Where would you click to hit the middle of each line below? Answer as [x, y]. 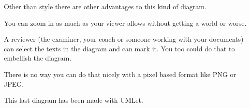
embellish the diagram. [38, 58]
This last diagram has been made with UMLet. [74, 100]
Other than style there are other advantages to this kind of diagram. [105, 6]
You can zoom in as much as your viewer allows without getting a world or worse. [125, 23]
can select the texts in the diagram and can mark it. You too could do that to [119, 48]
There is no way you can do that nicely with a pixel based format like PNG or [120, 74]
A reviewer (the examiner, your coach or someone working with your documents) [124, 39]
